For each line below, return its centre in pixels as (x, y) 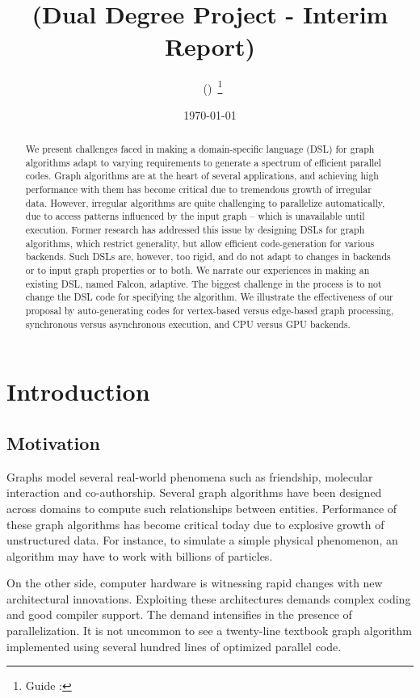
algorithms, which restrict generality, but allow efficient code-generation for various (200, 243)
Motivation (53, 442)
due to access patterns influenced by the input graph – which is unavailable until (195, 216)
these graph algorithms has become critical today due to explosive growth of (195, 524)
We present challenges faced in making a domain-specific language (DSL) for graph (200, 149)
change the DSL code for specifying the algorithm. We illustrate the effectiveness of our (209, 297)
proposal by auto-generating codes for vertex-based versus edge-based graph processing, (210, 311)
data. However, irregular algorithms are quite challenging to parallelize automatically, (205, 202)
